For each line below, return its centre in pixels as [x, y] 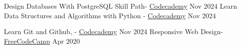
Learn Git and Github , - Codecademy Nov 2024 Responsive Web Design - [114, 31]
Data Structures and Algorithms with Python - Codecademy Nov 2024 [110, 15]
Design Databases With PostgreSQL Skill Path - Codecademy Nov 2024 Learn [121, 6]
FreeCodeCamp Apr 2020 [42, 41]
